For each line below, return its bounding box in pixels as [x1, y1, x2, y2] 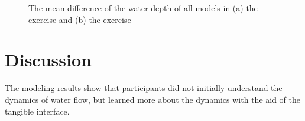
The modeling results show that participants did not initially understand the [5, 82, 283, 94]
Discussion [5, 48, 92, 72]
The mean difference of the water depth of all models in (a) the [28, 2, 258, 14]
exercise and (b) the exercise [28, 13, 131, 25]
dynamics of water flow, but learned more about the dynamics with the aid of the [5, 93, 300, 105]
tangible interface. [5, 105, 70, 117]
